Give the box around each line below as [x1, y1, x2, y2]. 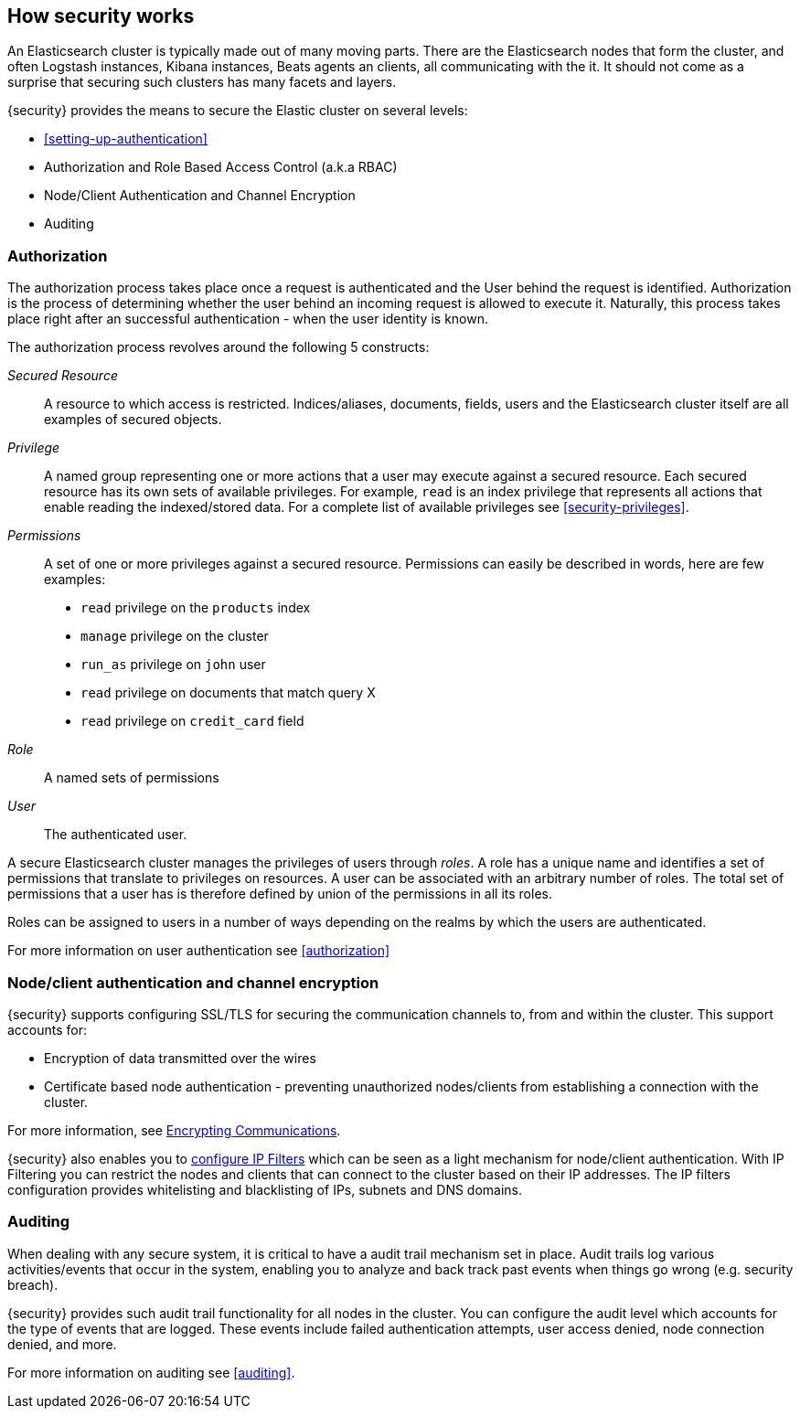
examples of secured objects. [44, 411, 222, 428]
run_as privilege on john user [80, 656, 266, 673]
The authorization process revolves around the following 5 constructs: [7, 339, 430, 356]
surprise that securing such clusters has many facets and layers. [7, 74, 397, 90]
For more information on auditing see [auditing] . [7, 1364, 295, 1380]
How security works [7, 5, 195, 27]
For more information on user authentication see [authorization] [7, 942, 390, 959]
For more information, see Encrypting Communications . [7, 1122, 341, 1138]
